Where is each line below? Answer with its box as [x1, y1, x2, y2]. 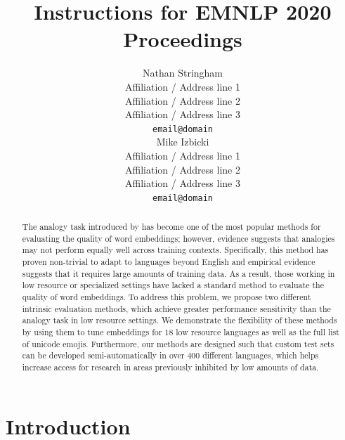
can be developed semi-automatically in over [22, 349, 185, 361]
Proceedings [123, 25, 242, 53]
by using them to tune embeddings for [22, 326, 162, 338]
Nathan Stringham [142, 65, 223, 80]
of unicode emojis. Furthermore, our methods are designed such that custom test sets [22, 337, 334, 349]
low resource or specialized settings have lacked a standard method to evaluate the [22, 279, 324, 291]
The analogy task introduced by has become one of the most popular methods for [22, 221, 321, 233]
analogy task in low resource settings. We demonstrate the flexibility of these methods [22, 314, 337, 326]
